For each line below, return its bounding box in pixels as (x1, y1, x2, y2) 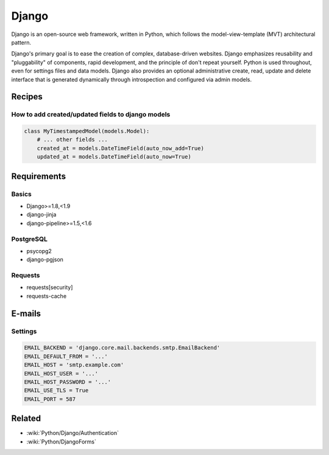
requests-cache (26, 292, 67, 299)
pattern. (11, 38, 32, 46)
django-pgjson (26, 256, 64, 263)
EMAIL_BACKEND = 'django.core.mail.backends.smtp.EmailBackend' (24, 345, 221, 351)
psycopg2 (26, 247, 52, 254)
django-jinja (26, 211, 57, 218)
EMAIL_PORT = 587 (24, 395, 76, 403)
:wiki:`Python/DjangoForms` (26, 438, 97, 445)
